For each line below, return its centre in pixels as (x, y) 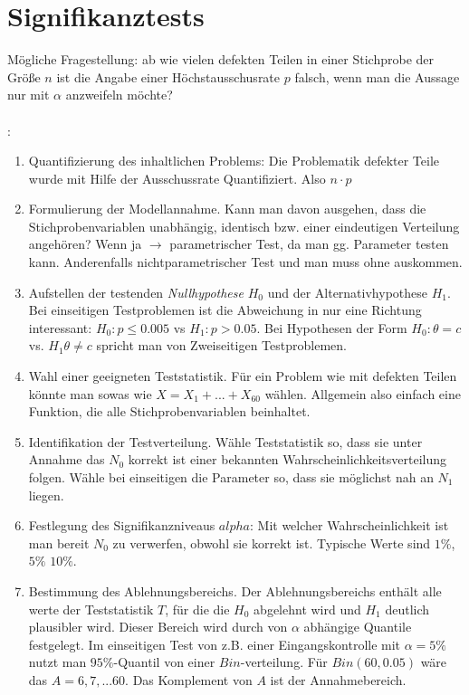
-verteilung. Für (284, 662)
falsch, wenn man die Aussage (377, 76)
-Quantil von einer (164, 662)
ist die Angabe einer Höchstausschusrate (168, 76)
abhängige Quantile (358, 627)
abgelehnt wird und (307, 609)
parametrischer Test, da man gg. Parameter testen (309, 244)
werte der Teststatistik (91, 609)
